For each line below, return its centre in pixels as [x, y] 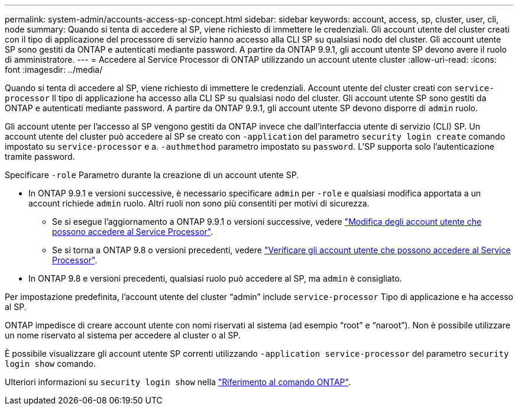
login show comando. [51, 364]
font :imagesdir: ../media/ [54, 70]
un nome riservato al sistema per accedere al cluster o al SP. [123, 335]
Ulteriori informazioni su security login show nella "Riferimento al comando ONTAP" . [178, 382]
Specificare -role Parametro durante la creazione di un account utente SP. [152, 175]
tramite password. [40, 156]
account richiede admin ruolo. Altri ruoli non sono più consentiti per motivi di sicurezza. [199, 203]
